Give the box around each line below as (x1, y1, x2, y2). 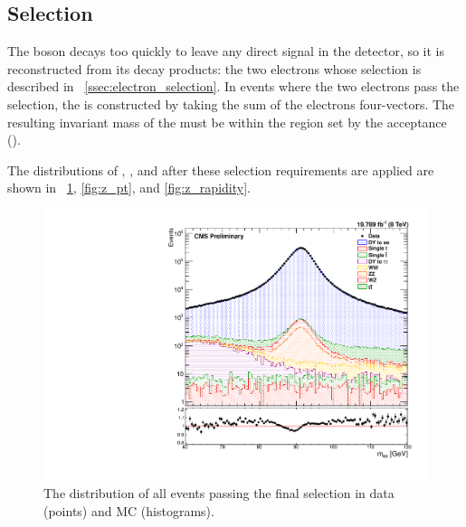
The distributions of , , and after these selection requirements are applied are (7, 160, 434, 179)
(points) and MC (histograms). (43, 501, 214, 520)
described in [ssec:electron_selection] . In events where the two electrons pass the (7, 77, 460, 96)
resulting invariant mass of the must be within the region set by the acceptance (7, 112, 447, 131)
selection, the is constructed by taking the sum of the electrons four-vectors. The (7, 94, 455, 113)
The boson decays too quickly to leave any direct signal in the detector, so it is (7, 42, 445, 61)
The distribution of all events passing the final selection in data (43, 484, 395, 503)
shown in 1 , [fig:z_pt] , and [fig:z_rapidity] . (7, 178, 251, 197)
